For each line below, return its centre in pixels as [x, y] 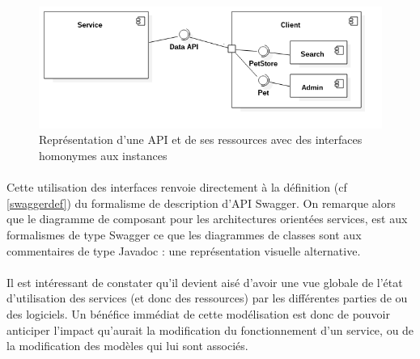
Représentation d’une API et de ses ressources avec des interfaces [201, 139]
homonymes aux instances [103, 155]
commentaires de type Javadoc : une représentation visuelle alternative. [184, 250]
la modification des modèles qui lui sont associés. [127, 346]
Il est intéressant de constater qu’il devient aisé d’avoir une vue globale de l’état [205, 282]
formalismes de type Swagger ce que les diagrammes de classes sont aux [184, 234]
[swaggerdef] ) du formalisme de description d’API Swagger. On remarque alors [201, 203]
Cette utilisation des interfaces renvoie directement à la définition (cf [177, 187]
